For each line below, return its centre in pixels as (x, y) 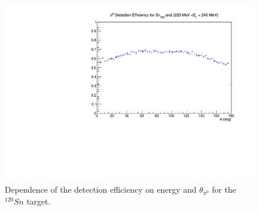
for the (224, 189)
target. (39, 201)
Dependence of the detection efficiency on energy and (101, 189)
